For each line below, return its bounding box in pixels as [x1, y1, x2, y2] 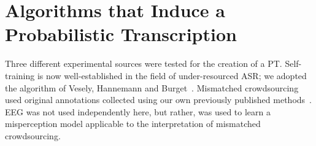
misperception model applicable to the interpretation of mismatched [5, 117, 261, 130]
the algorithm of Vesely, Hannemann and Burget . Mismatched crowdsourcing [5, 81, 299, 94]
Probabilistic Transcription [5, 21, 237, 47]
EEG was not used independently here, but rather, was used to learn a [5, 105, 271, 118]
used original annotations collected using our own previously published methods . [5, 93, 312, 106]
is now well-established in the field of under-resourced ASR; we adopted [37, 69, 307, 82]
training [5, 69, 35, 82]
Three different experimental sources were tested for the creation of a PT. [5, 57, 282, 70]
